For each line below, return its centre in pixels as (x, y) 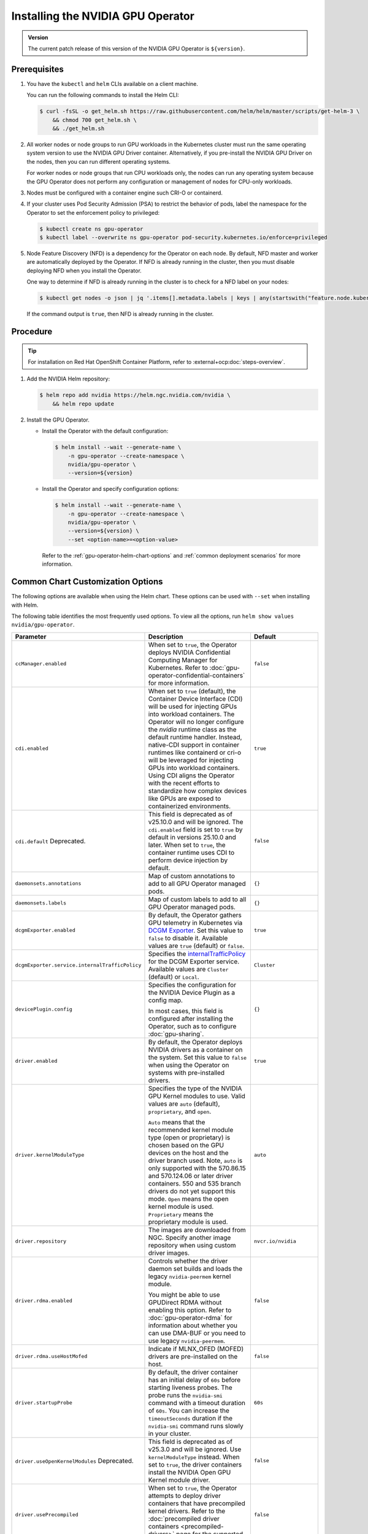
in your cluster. (170, 1433)
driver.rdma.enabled (44, 1301)
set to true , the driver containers (195, 1465)
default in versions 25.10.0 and (192, 837)
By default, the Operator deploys (195, 1042)
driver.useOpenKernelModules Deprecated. (75, 1460)
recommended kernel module (191, 1130)
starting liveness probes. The (190, 1387)
